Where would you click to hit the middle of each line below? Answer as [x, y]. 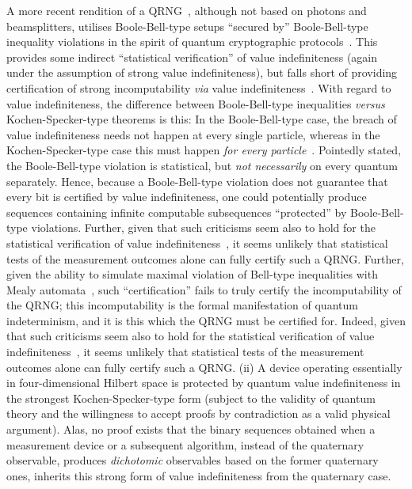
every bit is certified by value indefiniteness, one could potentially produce [187, 197]
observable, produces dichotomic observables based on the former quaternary [193, 460]
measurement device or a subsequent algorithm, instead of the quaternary [185, 444]
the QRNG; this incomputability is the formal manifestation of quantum [182, 305]
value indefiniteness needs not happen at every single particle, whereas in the [193, 134]
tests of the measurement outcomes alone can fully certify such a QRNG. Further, [205, 258]
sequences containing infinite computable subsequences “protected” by [177, 212]
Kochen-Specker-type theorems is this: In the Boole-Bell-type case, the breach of [202, 119]
